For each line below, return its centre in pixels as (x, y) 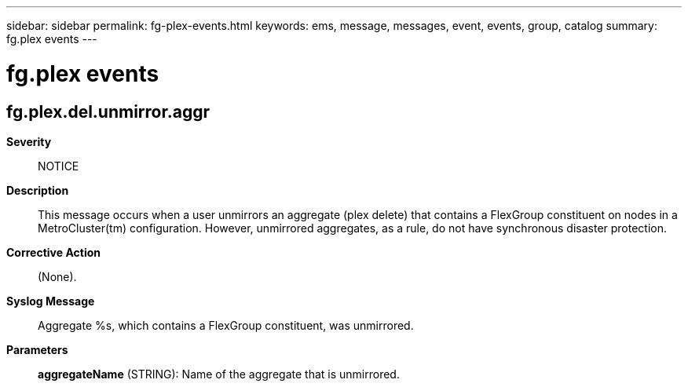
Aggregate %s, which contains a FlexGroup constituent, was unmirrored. (226, 325)
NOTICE (59, 166)
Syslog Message (51, 301)
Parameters (37, 349)
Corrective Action (53, 252)
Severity (29, 141)
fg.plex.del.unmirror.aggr (108, 111)
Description (38, 190)
